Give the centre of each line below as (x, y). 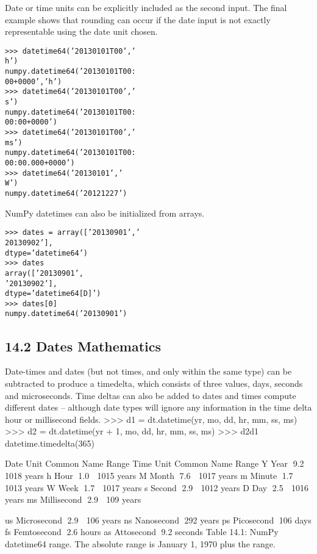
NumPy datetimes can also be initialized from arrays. (105, 213)
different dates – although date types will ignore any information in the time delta (158, 407)
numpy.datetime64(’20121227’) (66, 193)
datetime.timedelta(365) (50, 443)
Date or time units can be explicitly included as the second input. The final (146, 7)
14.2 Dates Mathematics (83, 346)
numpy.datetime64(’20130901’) (66, 314)
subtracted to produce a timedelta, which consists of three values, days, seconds (154, 383)
